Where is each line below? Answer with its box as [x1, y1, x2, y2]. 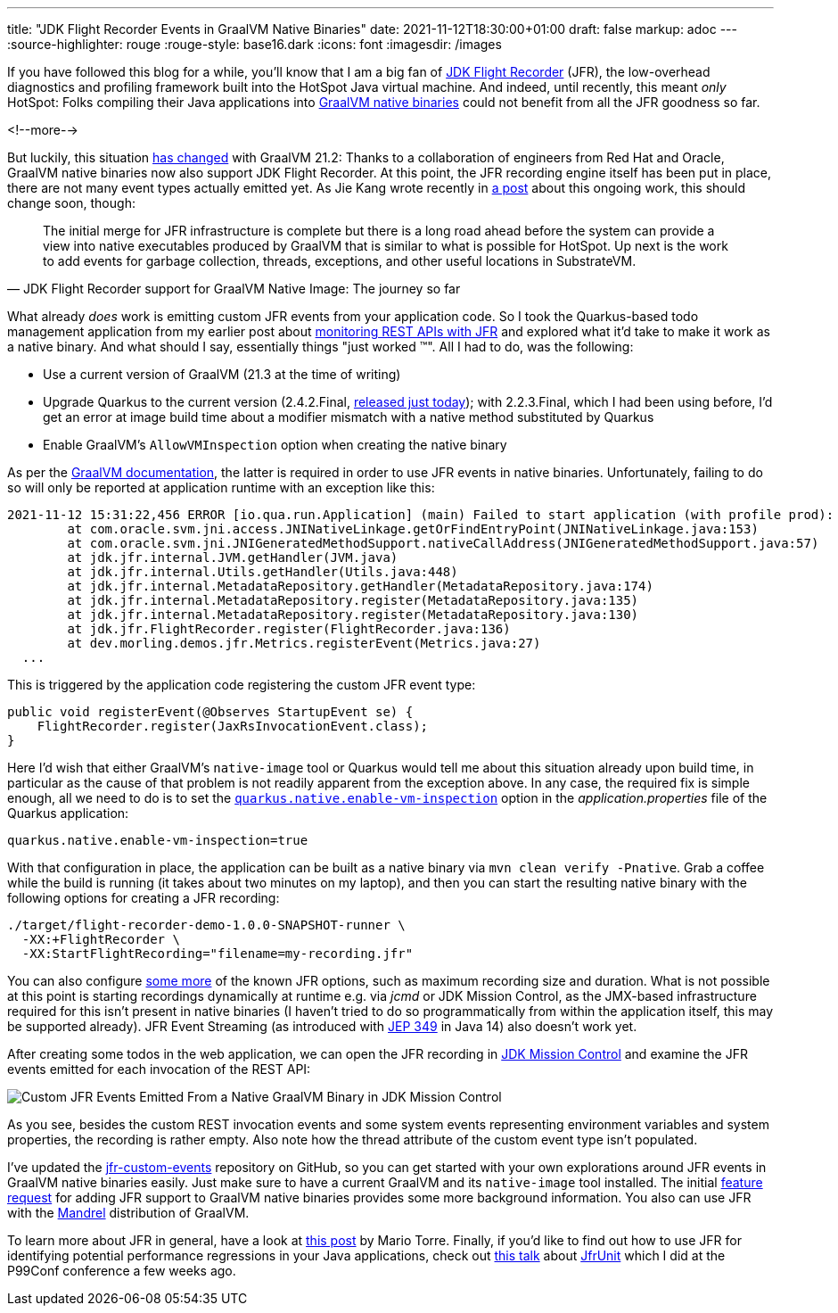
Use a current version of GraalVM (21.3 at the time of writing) [43, 367, 401, 382]
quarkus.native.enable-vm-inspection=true [7, 833, 308, 847]
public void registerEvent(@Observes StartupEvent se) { [7, 705, 414, 719]
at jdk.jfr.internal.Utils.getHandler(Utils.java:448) [67, 565, 458, 579]
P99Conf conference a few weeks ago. [7, 1263, 236, 1278]
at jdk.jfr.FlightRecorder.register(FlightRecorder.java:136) [67, 622, 511, 636]
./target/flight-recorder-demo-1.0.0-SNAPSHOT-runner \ [7, 918, 406, 932]
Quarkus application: [7, 805, 129, 821]
